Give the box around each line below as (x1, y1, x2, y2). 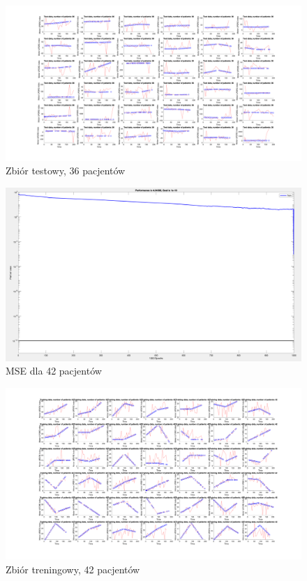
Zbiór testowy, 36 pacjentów (6, 163, 126, 178)
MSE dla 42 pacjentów (6, 363, 102, 378)
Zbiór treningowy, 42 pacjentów (6, 561, 140, 576)
